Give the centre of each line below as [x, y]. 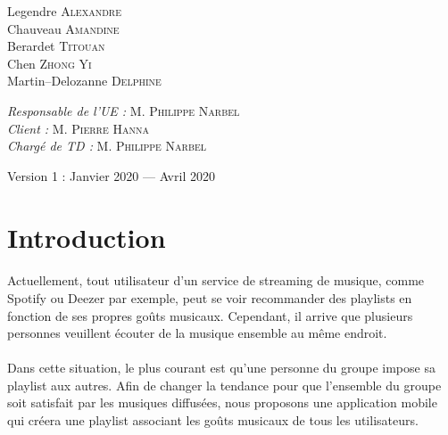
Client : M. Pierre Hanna [78, 128]
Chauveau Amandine [63, 28]
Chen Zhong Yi [50, 63]
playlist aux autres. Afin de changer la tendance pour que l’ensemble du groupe [224, 385]
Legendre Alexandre [64, 11]
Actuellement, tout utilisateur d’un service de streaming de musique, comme [216, 280]
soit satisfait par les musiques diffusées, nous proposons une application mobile [222, 402]
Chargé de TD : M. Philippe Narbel [107, 146]
